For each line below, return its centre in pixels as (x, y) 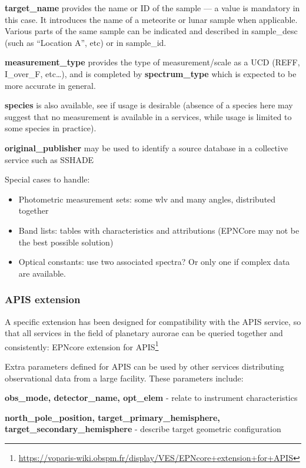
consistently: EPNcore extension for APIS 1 (82, 346)
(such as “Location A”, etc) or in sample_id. (86, 42)
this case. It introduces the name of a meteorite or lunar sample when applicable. (151, 19)
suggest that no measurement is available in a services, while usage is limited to (148, 116)
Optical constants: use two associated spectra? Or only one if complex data (154, 262)
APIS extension (43, 299)
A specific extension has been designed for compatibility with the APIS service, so (153, 321)
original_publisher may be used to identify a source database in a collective (147, 147)
